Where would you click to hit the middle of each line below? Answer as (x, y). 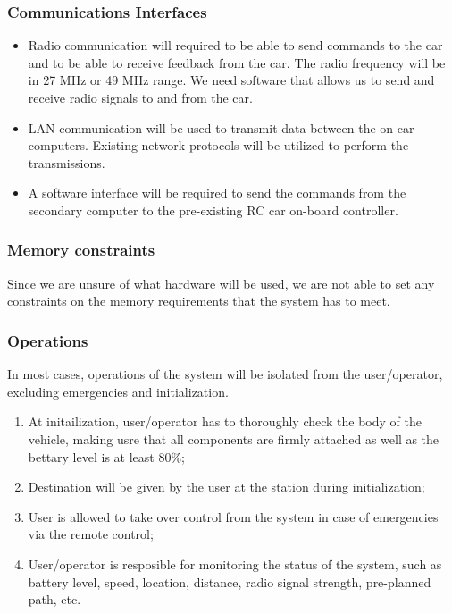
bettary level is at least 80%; (106, 456)
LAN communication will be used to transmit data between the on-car (221, 127)
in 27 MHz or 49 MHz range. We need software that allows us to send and (231, 80)
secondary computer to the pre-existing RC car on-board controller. (213, 210)
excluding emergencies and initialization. (118, 391)
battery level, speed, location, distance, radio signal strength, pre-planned (230, 581)
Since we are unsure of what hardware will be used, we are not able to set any (221, 283)
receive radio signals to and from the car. (140, 97)
